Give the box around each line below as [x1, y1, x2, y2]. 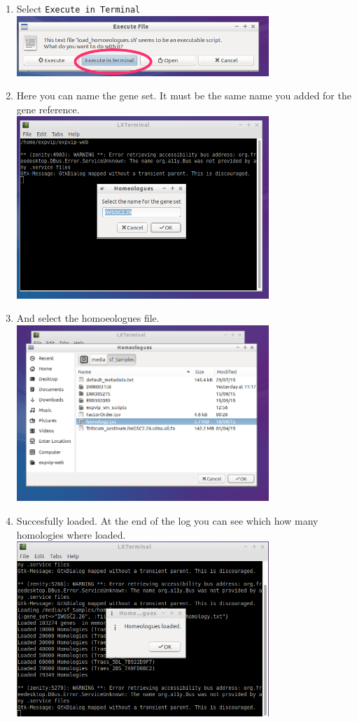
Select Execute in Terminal [16, 1, 141, 15]
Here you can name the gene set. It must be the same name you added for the [16, 88, 351, 103]
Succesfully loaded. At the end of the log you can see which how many [16, 513, 318, 528]
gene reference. [16, 101, 80, 116]
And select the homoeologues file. [16, 311, 160, 325]
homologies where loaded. [16, 527, 126, 541]
